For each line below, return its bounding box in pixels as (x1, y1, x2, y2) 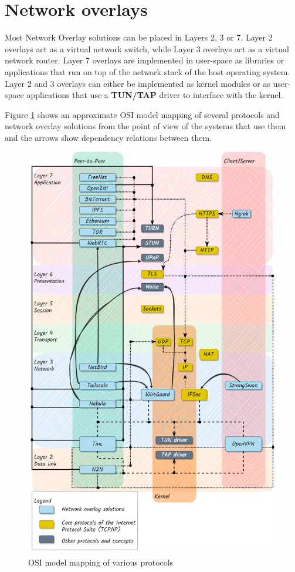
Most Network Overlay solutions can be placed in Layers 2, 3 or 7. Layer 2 (5, 31, 273, 43)
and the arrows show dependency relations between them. (5, 131, 212, 143)
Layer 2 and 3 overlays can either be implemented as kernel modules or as (5, 77, 270, 89)
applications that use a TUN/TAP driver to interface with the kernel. (26, 89, 283, 101)
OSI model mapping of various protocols (28, 556, 174, 568)
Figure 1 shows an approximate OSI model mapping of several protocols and (5, 108, 280, 120)
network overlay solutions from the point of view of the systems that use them (5, 120, 286, 132)
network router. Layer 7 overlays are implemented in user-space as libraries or (5, 54, 284, 66)
